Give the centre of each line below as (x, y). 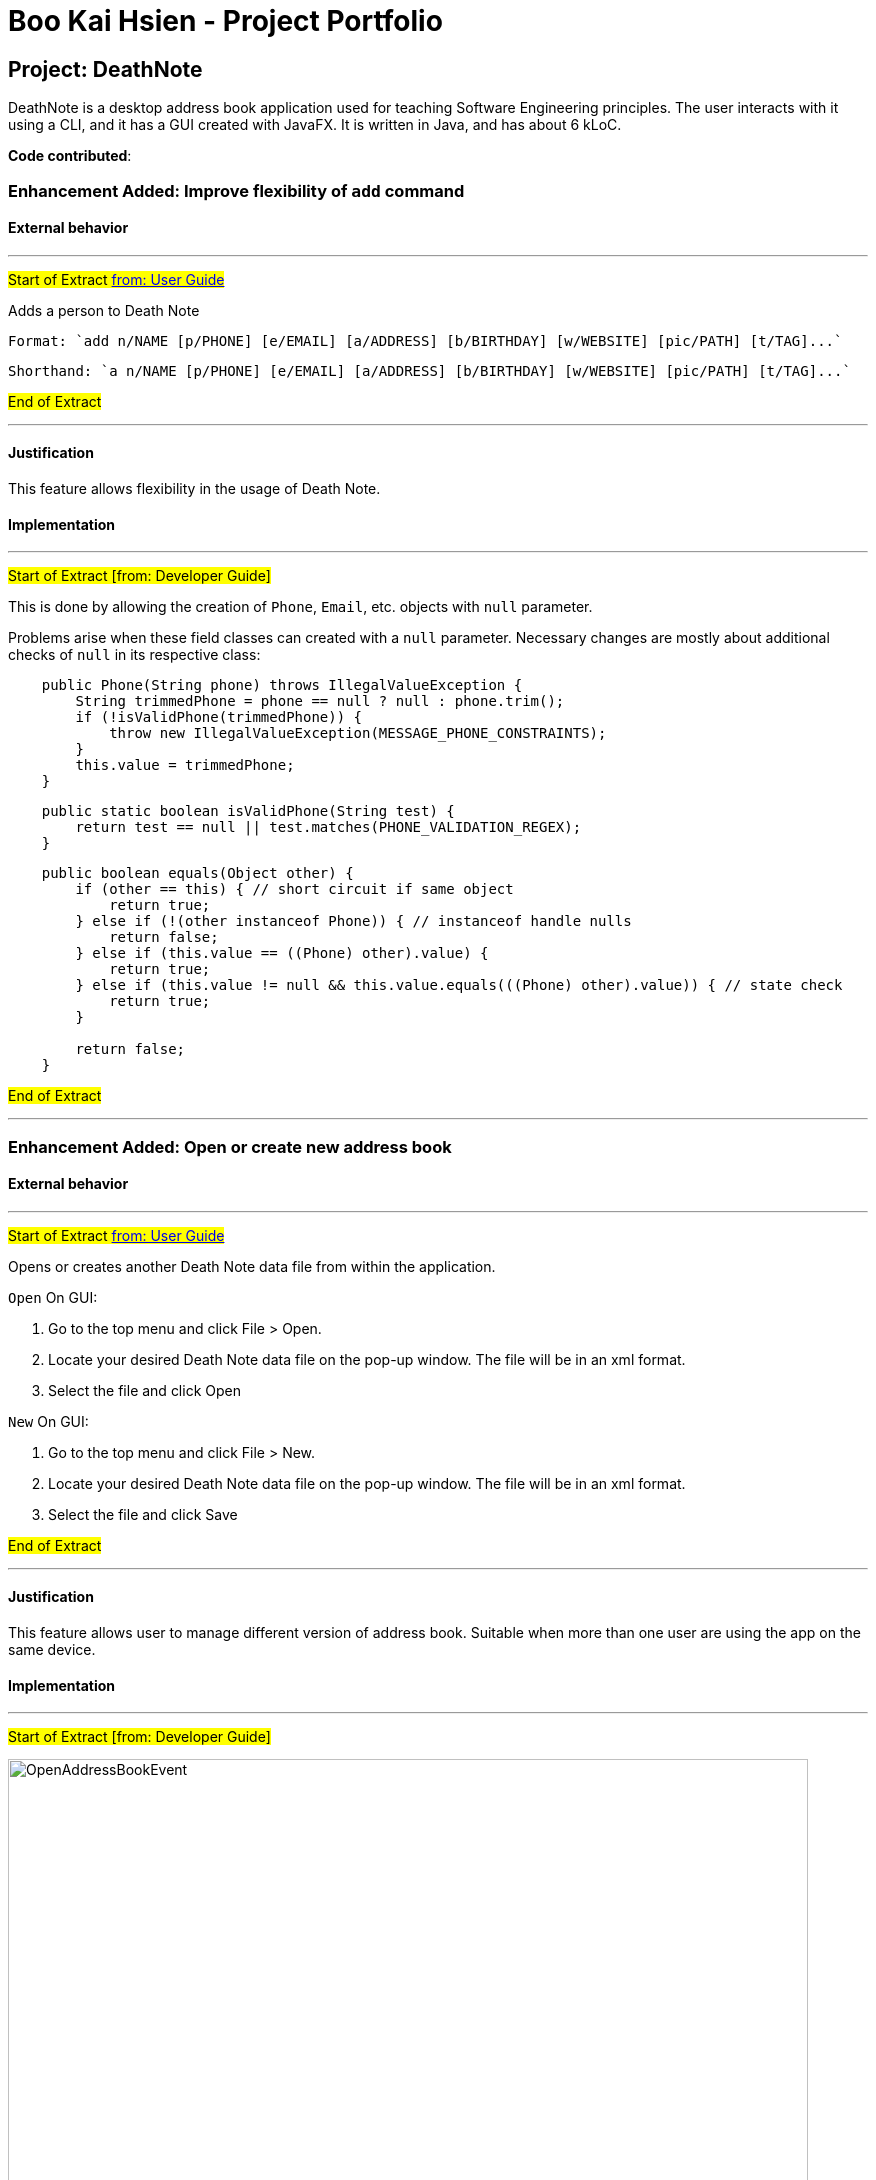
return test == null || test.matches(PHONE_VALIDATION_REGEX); (328, 827)
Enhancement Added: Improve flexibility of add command (236, 190)
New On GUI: (48, 1421)
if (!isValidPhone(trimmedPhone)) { (219, 717)
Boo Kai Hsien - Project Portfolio (225, 21)
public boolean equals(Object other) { (197, 873)
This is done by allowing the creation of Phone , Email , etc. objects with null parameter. (300, 607)
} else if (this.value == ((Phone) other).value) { (282, 953)
